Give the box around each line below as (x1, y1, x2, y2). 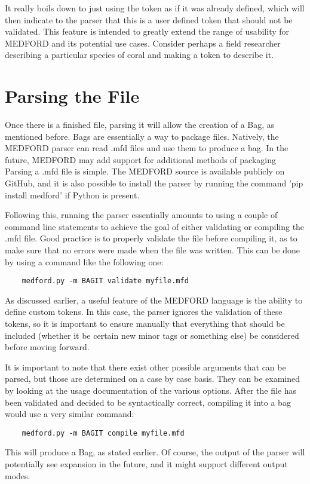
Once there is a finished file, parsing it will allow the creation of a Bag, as (5, 118, 275, 131)
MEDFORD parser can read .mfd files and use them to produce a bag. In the (5, 142, 288, 154)
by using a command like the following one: (5, 255, 164, 268)
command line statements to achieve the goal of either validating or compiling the (5, 220, 305, 232)
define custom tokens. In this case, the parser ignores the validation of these (5, 305, 283, 318)
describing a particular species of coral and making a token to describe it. (5, 48, 274, 61)
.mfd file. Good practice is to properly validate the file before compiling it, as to (5, 232, 297, 244)
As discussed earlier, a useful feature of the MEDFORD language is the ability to (5, 293, 303, 306)
